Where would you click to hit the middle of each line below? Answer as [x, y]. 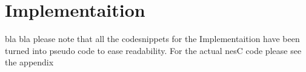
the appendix [29, 62]
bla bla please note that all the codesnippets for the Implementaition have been [152, 39]
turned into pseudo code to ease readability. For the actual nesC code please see [153, 50]
